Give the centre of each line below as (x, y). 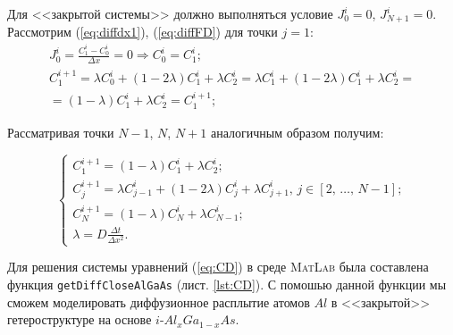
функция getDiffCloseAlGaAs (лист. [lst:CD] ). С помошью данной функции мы (227, 284)
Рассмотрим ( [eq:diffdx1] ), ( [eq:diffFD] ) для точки (143, 32)
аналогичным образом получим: (297, 132)
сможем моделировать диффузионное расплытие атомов (159, 301)
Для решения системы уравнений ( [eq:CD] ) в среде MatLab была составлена (218, 267)
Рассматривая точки (61, 132)
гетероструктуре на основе (80, 319)
